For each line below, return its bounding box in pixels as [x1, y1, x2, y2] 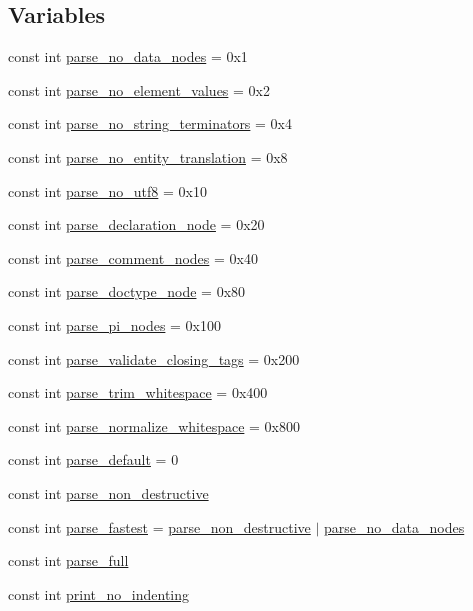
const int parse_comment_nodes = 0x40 [8, 247, 258, 268]
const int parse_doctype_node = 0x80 [8, 281, 246, 302]
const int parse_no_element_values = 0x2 [8, 79, 270, 100]
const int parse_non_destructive [8, 482, 209, 503]
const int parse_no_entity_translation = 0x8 [8, 146, 288, 167]
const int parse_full [8, 550, 129, 571]
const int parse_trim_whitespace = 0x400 [8, 382, 268, 403]
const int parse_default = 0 [8, 449, 179, 470]
